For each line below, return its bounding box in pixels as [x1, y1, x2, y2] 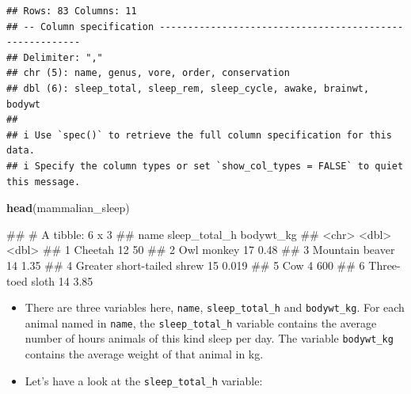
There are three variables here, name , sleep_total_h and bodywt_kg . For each [25, 299, 405, 316]
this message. [6, 176, 81, 188]
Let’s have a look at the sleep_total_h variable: [25, 372, 263, 388]
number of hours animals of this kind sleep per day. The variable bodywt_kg [25, 330, 394, 347]
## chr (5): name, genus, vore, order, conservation [6, 67, 290, 79]
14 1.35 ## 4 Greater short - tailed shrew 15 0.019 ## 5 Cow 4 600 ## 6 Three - [6, 256, 401, 273]
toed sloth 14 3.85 [6, 272, 93, 289]
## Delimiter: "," [6, 51, 103, 63]
